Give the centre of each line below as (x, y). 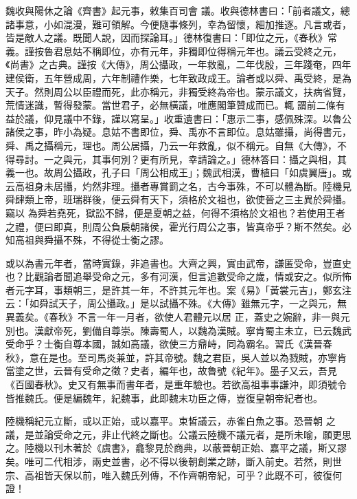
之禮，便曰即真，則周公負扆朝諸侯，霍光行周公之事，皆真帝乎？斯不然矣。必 (178, 226)
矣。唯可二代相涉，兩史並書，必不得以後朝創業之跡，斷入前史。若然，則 (169, 461)
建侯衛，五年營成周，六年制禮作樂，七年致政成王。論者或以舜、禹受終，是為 (178, 77)
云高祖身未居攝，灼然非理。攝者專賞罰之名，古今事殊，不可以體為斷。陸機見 (178, 185)
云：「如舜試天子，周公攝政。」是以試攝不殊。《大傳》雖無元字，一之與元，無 (176, 303)
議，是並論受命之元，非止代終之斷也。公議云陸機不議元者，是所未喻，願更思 (178, 434)
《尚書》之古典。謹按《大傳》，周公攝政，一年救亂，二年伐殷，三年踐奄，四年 (178, 64)
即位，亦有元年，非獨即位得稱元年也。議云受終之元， (221, 51)
